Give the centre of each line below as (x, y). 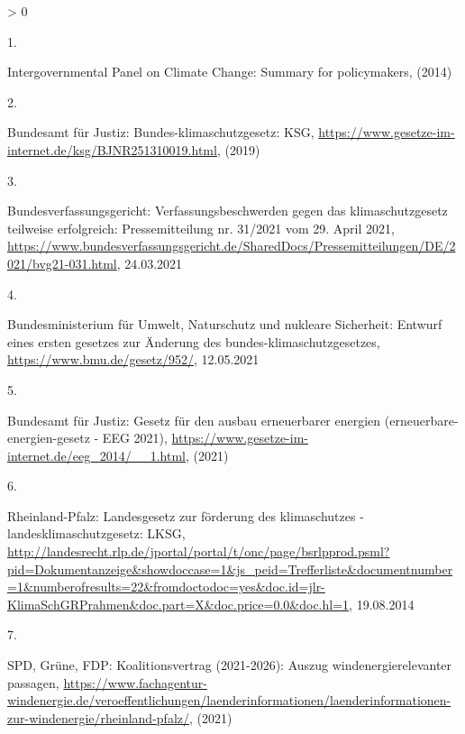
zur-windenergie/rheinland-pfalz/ (98, 717)
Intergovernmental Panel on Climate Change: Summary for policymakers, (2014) (230, 72)
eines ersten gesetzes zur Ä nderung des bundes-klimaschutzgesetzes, (194, 341)
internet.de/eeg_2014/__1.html (96, 455)
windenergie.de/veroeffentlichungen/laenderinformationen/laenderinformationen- (229, 700)
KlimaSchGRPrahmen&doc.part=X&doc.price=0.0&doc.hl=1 (178, 604)
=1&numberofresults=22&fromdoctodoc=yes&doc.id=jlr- (166, 587)
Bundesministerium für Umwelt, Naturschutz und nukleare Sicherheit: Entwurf (225, 324)
